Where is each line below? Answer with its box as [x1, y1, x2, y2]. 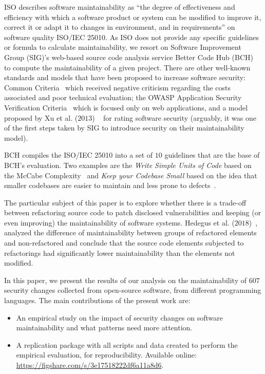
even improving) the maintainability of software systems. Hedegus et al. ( [4, 217, 235, 228]
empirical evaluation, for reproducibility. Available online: [16, 349, 197, 360]
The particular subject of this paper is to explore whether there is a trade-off [4, 197, 247, 208]
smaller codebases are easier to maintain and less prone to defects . [4, 180, 216, 191]
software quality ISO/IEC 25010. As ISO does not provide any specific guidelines [4, 31, 259, 42]
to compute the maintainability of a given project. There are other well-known [4, 62, 251, 72]
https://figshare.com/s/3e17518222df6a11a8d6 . [16, 360, 164, 370]
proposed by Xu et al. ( [4, 112, 78, 123]
